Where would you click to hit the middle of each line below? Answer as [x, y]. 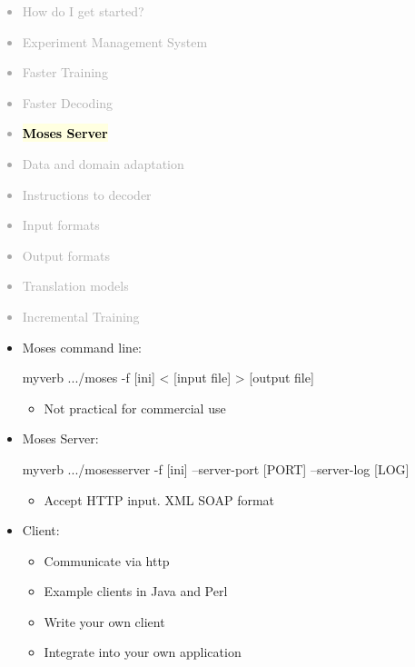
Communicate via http [107, 560]
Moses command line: [82, 347]
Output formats [66, 255]
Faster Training [65, 72]
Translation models [75, 286]
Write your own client [104, 621]
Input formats [61, 225]
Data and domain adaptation [103, 163]
